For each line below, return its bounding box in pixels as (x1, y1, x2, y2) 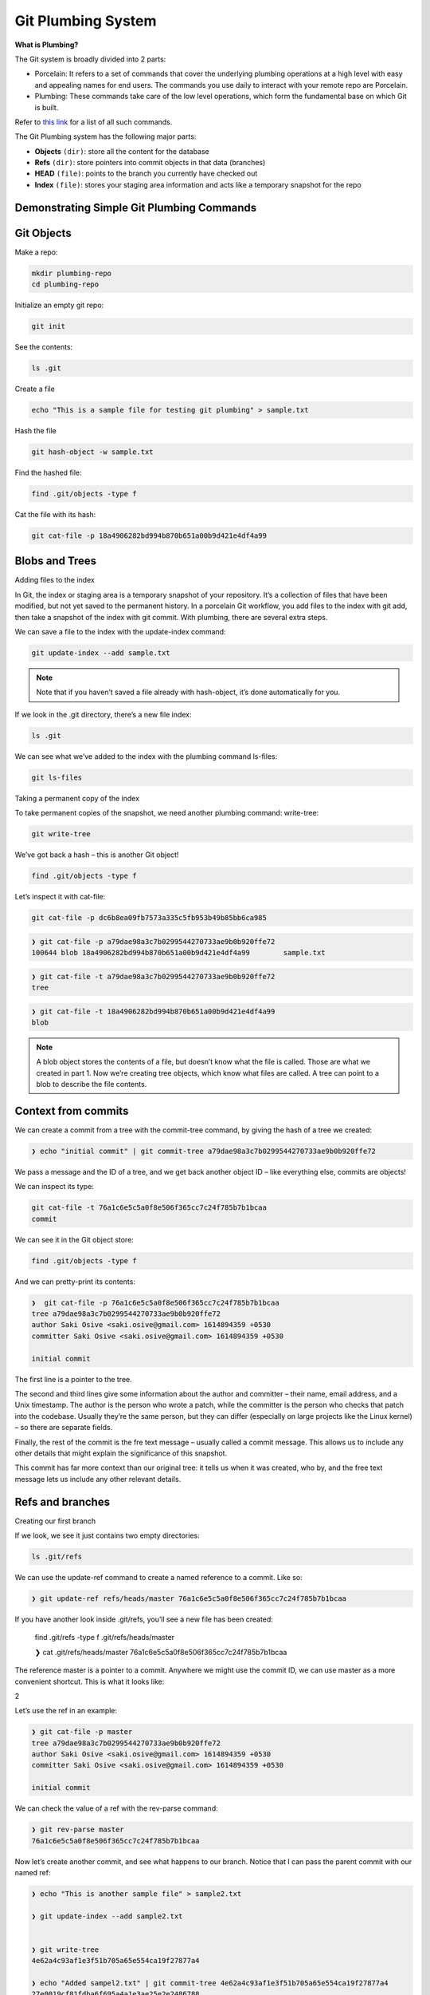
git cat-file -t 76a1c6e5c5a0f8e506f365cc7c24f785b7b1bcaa (31, 1203, 267, 1212)
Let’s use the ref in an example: (14, 1706, 118, 1716)
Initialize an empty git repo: (14, 300, 104, 310)
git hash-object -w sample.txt (31, 448, 154, 456)
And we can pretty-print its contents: (14, 1277, 135, 1286)
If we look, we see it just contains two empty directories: (14, 1531, 200, 1540)
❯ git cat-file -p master (31, 1728, 133, 1736)
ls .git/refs (31, 1552, 83, 1561)
